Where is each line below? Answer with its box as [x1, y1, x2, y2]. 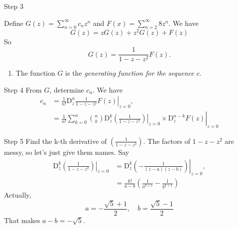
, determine [49, 84, 84, 95]
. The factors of [143, 135, 190, 146]
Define [4, 17, 23, 28]
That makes [4, 215, 40, 225]
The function [15, 68, 55, 78]
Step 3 [4, 1, 23, 11]
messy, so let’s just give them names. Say [4, 146, 129, 157]
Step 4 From [4, 84, 42, 95]
